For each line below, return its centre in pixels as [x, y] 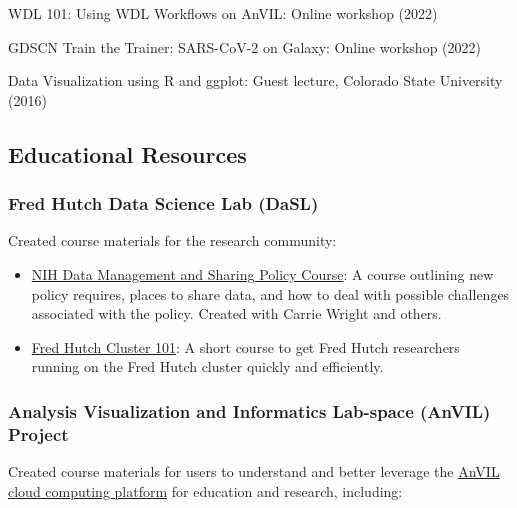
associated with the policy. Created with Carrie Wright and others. [236, 313]
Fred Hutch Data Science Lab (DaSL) [163, 203]
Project [38, 433]
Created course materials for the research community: [172, 240]
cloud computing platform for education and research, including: [205, 490]
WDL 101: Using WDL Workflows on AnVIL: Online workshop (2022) [223, 13]
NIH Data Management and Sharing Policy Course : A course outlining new [262, 273]
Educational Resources [127, 153]
